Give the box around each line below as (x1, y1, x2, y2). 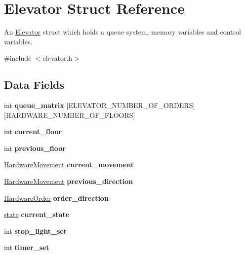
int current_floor (4, 126, 62, 137)
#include (4, 53, 32, 63)
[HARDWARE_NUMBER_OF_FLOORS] (4, 109, 135, 120)
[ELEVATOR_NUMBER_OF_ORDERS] (66, 100, 195, 110)
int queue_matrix (4, 100, 64, 110)
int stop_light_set (4, 225, 67, 236)
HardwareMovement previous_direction (4, 176, 133, 186)
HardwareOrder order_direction (4, 192, 109, 203)
